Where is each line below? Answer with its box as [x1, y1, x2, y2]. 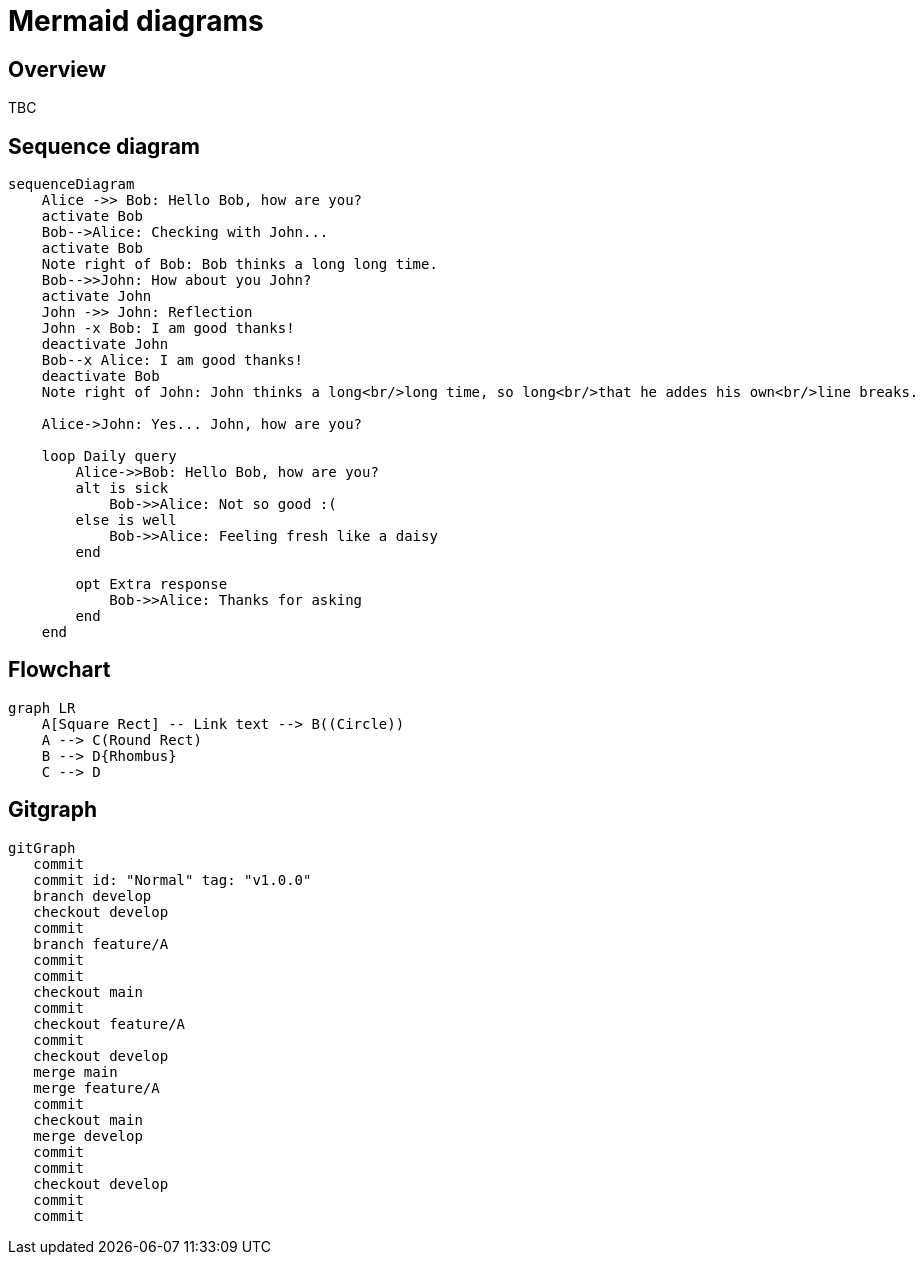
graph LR [8, 699, 76, 716]
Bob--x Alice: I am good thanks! [41, 352, 304, 369]
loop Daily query [41, 448, 177, 465]
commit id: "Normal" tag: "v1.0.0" [33, 871, 312, 888]
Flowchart [8, 657, 111, 683]
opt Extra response [75, 576, 228, 593]
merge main [33, 1063, 118, 1080]
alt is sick [75, 480, 169, 497]
